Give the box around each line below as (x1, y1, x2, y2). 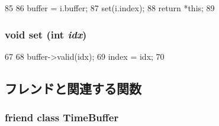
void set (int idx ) (5, 27, 87, 41)
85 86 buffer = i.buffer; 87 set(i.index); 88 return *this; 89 (5, 2, 215, 14)
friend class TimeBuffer (5, 110, 119, 125)
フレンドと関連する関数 (5, 79, 141, 97)
